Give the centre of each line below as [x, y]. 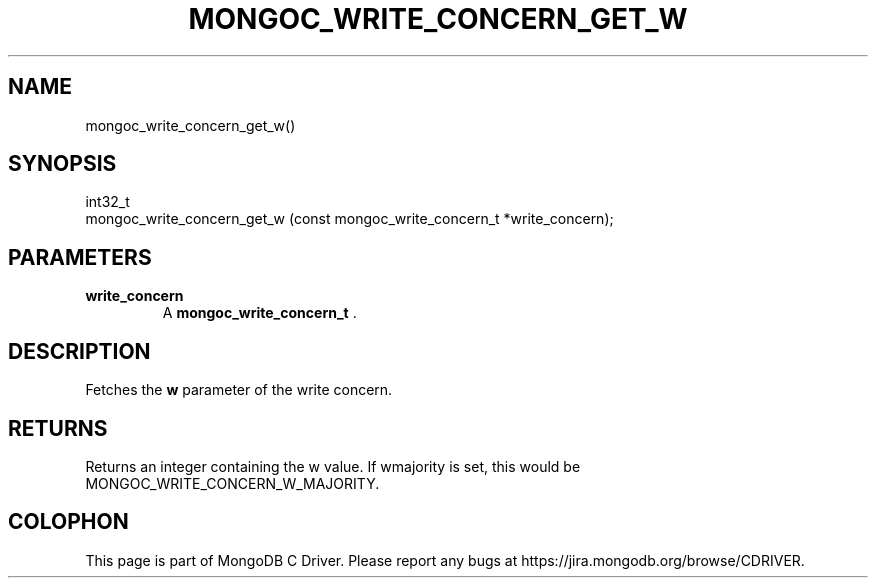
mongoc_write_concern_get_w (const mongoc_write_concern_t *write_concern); [349, 219]
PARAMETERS [80, 257]
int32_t [107, 202]
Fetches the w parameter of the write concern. [239, 390]
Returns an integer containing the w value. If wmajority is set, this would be [333, 466]
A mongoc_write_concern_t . [259, 313]
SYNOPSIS [62, 164]
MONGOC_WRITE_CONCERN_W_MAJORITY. [232, 483]
